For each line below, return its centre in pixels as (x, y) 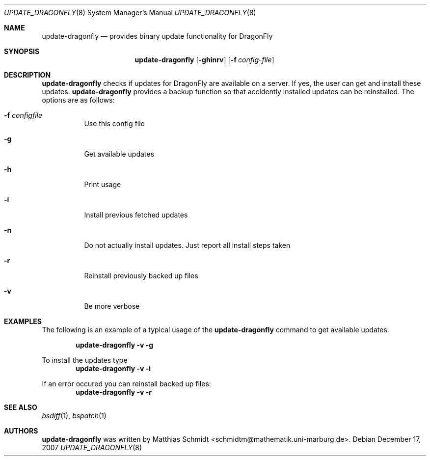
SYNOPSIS (22, 51)
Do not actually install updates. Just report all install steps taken (187, 245)
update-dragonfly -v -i (113, 368)
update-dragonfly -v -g (115, 345)
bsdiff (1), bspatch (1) (74, 416)
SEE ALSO (21, 407)
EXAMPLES (23, 321)
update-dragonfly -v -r (114, 392)
